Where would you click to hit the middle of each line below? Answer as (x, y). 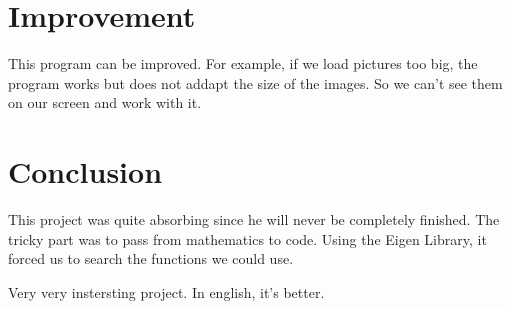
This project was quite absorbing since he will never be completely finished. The (254, 219)
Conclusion (85, 171)
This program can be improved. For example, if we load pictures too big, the (243, 63)
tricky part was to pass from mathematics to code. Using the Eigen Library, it (247, 238)
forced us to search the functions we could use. (151, 258)
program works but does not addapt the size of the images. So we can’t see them (255, 82)
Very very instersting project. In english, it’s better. (166, 291)
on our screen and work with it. (105, 102)
